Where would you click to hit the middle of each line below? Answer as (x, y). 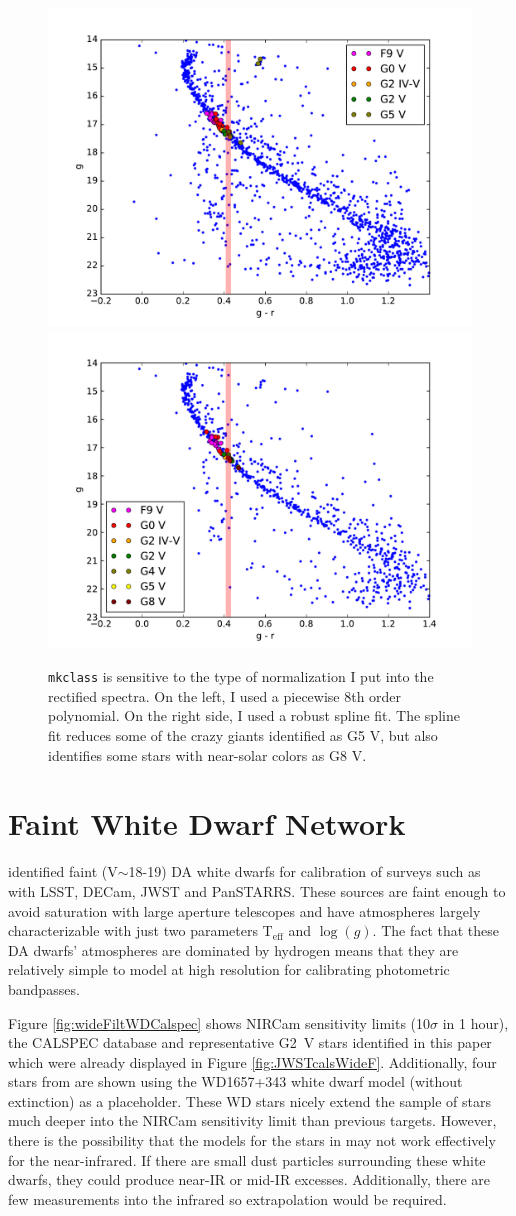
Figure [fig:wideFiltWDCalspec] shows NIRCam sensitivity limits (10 (219, 1022)
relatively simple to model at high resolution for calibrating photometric (229, 969)
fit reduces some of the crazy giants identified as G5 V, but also (243, 735)
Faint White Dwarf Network (207, 823)
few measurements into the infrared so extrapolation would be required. (227, 1198)
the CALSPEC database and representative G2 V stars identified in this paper (250, 1042)
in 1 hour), (475, 1022)
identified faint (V (63, 871)
